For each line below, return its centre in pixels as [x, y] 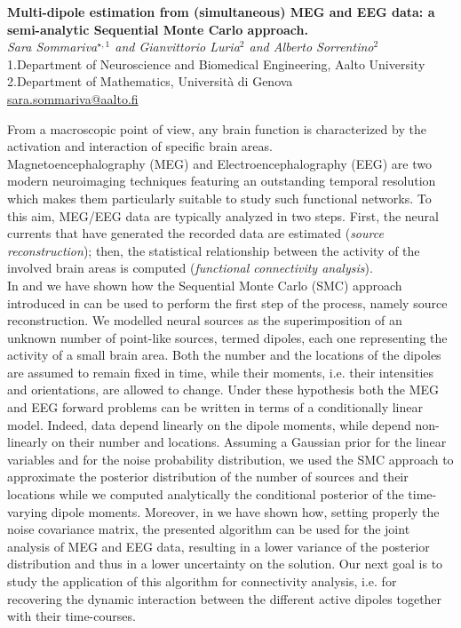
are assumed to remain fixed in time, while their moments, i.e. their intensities [221, 372]
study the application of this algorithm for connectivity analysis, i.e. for [202, 581]
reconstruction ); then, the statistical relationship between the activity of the [214, 250]
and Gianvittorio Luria [177, 47]
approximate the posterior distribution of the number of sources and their [208, 477]
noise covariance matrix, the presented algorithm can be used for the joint [209, 529]
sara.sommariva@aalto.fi [73, 98]
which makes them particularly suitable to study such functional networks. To [219, 198]
